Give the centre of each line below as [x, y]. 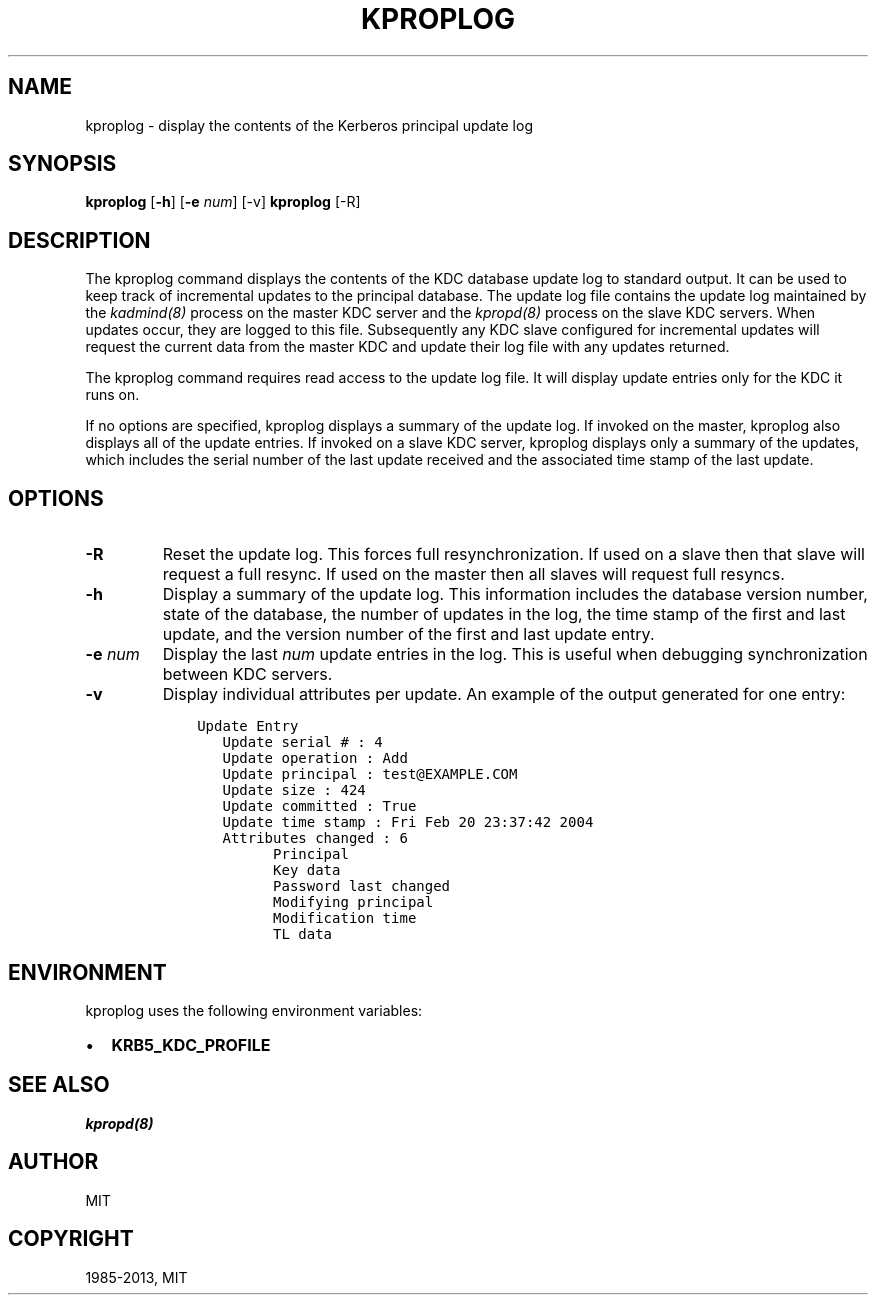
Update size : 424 [294, 790]
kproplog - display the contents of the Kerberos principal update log [309, 125]
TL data [303, 934]
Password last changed [362, 886]
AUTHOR [53, 1162]
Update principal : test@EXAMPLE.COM [370, 774]
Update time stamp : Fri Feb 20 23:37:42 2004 [408, 822]
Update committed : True [319, 806]
